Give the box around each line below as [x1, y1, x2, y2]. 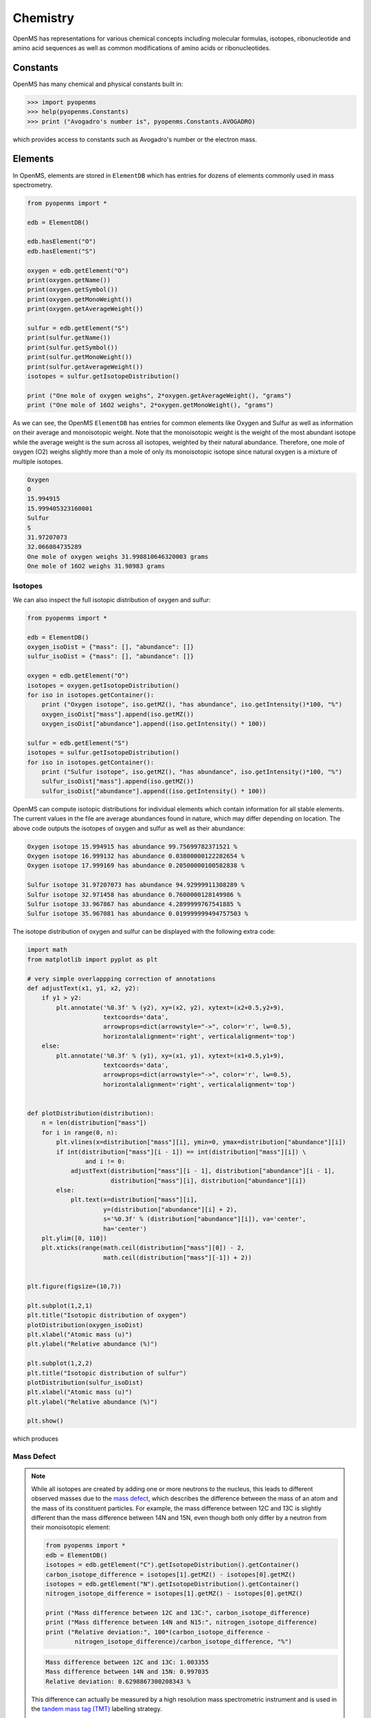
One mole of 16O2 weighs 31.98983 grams [27, 562, 165, 570]
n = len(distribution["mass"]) [41, 1119, 147, 1127]
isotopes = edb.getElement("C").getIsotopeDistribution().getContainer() [45, 1561, 300, 1569]
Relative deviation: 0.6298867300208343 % [45, 1677, 191, 1685]
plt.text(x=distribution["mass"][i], [70, 1196, 198, 1204]
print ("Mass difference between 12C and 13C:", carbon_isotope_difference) [45, 1609, 311, 1617]
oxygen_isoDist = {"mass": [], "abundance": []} [27, 643, 194, 651]
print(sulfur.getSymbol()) [27, 344, 118, 351]
